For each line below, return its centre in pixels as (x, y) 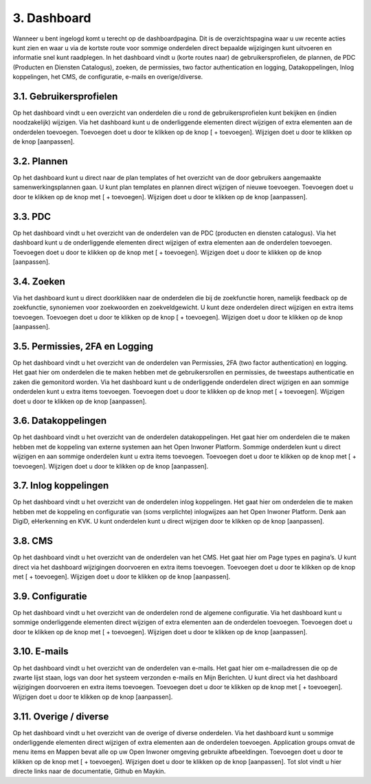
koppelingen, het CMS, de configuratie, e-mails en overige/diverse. (108, 77)
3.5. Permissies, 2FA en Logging (83, 346)
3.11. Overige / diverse (61, 716)
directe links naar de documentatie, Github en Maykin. (89, 771)
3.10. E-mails (41, 652)
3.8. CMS (33, 541)
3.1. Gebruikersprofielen (65, 96)
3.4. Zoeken (39, 281)
